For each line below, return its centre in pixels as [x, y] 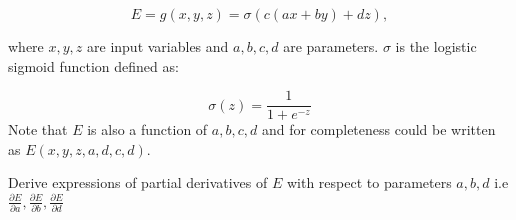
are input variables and [158, 46]
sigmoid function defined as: [93, 65]
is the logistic [436, 46]
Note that [38, 129]
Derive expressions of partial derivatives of [138, 182]
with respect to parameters [369, 182]
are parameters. [331, 46]
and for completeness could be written [378, 129]
